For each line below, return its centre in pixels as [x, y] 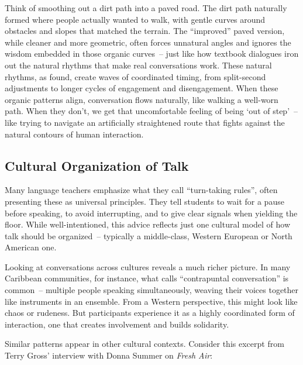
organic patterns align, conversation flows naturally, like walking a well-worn [142, 99]
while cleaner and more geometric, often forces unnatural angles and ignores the [148, 42]
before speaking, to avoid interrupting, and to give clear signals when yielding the [151, 213]
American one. [31, 247]
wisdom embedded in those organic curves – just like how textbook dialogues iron [152, 54]
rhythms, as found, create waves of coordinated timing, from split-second [135, 76]
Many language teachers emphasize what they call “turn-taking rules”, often [141, 190]
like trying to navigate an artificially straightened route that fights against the [145, 122]
